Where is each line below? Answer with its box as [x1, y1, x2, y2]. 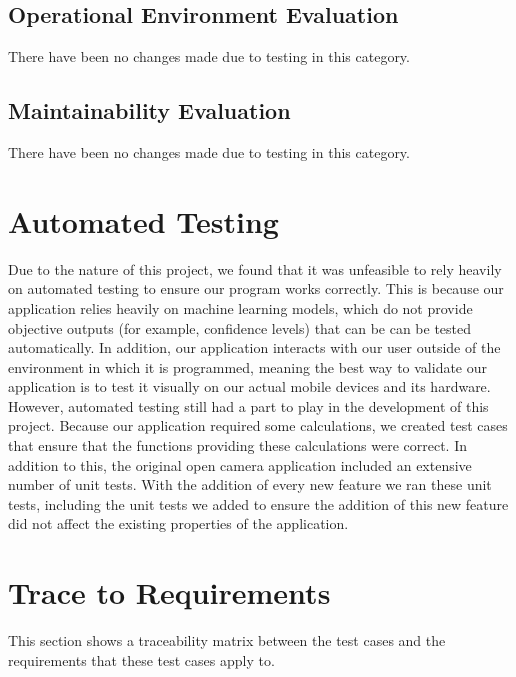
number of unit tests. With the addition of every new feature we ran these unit [8, 474, 492, 495]
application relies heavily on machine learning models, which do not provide [8, 297, 473, 318]
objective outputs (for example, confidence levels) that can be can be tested [8, 317, 472, 338]
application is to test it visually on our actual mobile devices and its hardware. [8, 376, 491, 397]
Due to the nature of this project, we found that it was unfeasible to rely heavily [8, 258, 502, 279]
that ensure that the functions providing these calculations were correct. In [8, 435, 468, 456]
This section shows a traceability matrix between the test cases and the [8, 630, 446, 651]
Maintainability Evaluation [8, 95, 291, 126]
